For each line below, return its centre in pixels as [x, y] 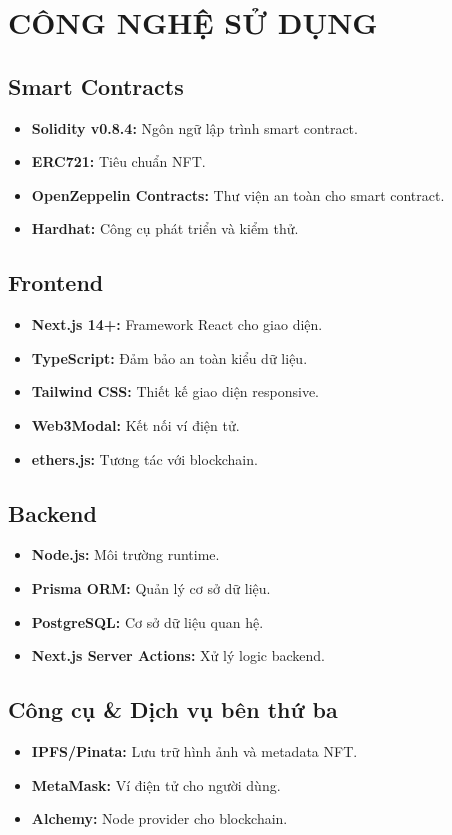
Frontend [56, 282]
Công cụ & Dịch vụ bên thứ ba [173, 709]
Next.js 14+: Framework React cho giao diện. [177, 324]
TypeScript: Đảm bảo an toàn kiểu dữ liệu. [169, 357]
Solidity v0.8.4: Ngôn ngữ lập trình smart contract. [194, 127]
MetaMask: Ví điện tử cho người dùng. [156, 784]
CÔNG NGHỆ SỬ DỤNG [193, 22]
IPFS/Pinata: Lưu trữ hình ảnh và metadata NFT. [194, 750]
